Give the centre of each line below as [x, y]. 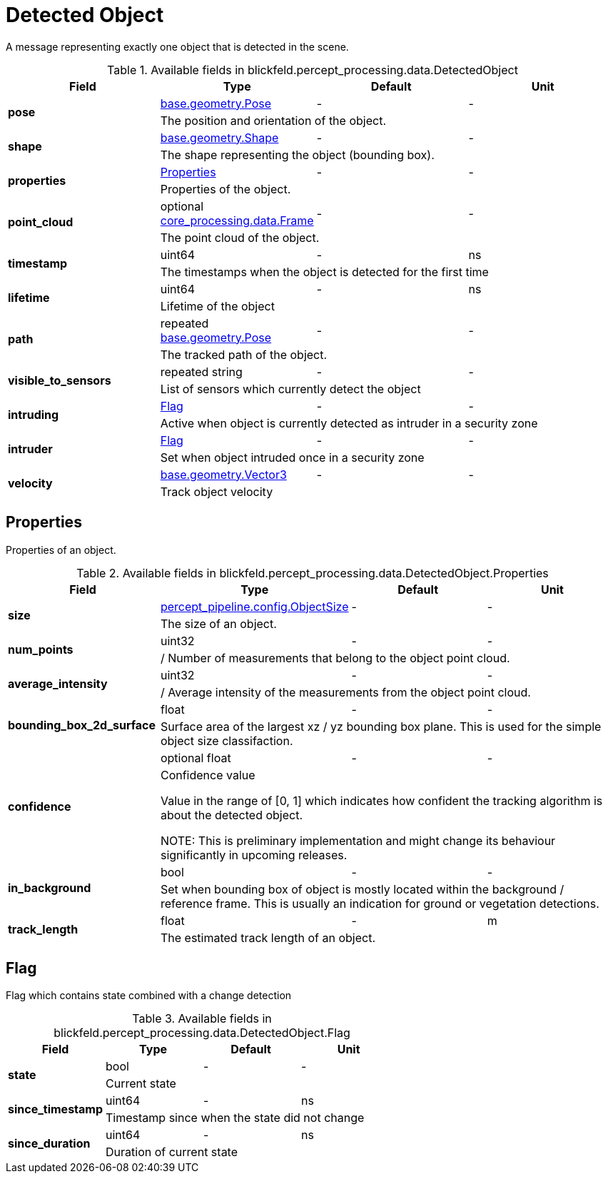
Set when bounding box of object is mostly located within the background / [362, 889]
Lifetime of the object [217, 306]
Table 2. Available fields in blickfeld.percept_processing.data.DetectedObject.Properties [313, 573]
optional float [196, 758]
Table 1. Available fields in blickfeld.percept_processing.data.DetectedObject [313, 70]
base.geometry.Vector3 [223, 474]
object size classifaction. [227, 740]
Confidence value [208, 775]
